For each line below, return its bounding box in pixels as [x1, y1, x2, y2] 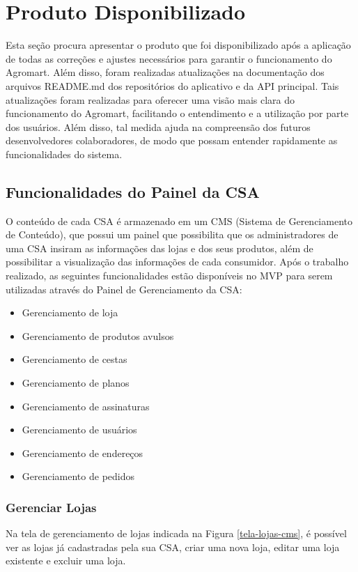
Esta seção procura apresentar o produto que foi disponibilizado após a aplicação [6, 38, 351, 52]
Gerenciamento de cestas [22, 352, 127, 366]
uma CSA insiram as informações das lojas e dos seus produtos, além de [6, 240, 313, 255]
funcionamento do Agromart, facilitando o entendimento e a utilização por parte [6, 106, 349, 121]
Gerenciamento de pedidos [22, 469, 135, 484]
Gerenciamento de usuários [22, 422, 137, 437]
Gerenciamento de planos [22, 376, 130, 390]
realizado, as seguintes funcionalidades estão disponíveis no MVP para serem [6, 268, 333, 283]
